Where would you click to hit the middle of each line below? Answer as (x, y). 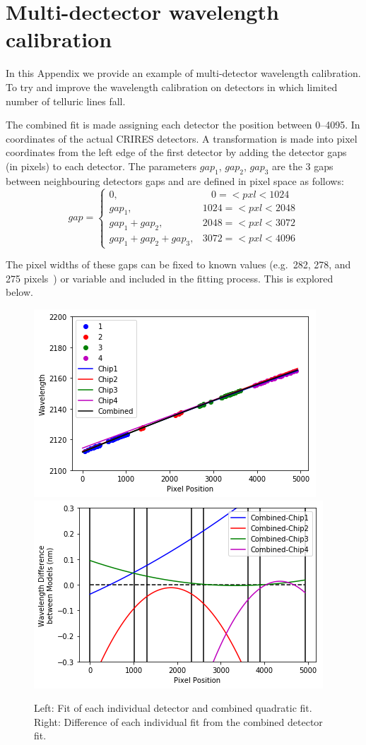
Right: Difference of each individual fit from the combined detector (178, 721)
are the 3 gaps (303, 166)
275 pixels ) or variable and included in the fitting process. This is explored (170, 278)
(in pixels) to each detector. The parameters (101, 166)
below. (19, 292)
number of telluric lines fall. (66, 101)
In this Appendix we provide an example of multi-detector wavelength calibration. (183, 73)
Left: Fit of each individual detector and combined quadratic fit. (173, 708)
